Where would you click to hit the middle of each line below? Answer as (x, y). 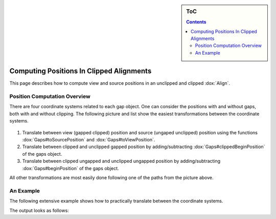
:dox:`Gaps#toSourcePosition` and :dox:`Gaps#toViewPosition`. (89, 140)
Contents (196, 22)
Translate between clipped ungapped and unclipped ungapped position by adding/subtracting (121, 161)
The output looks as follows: (39, 210)
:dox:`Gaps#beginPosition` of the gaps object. (71, 168)
